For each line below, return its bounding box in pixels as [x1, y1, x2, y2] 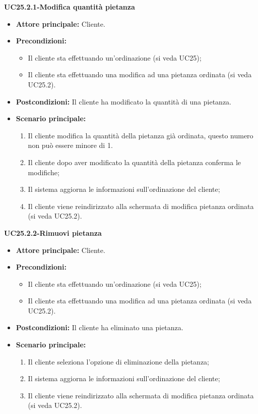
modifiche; [28, 167, 59, 177]
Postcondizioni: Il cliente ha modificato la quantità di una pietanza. [16, 96, 231, 107]
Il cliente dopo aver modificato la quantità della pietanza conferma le [28, 157, 241, 167]
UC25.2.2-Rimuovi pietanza [4, 227, 102, 238]
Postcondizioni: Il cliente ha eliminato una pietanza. [16, 322, 183, 333]
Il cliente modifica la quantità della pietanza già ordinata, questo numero [28, 130, 253, 140]
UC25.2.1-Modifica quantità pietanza [4, 2, 135, 12]
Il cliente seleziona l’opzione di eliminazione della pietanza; [28, 356, 209, 367]
